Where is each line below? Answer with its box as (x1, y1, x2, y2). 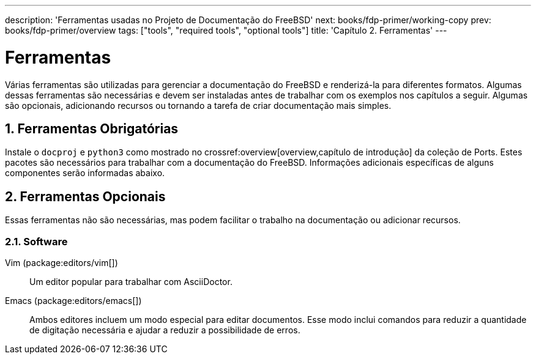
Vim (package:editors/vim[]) (5, 257, 118, 268)
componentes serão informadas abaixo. (5, 168, 165, 179)
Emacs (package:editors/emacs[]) (5, 295, 142, 306)
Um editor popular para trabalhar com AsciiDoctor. (29, 276, 233, 287)
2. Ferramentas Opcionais (5, 188, 166, 204)
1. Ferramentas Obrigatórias (5, 120, 179, 136)
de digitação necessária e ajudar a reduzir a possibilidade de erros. (29, 324, 300, 335)
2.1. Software (5, 235, 68, 248)
